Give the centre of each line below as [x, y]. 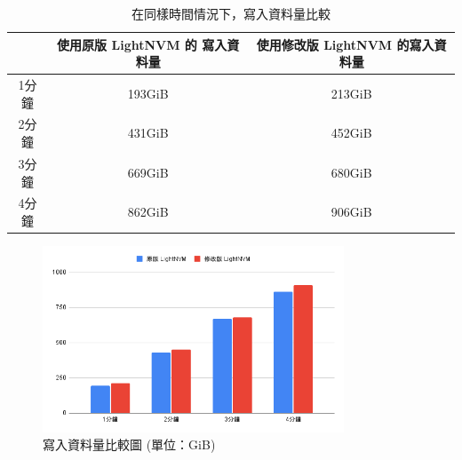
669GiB [148, 172]
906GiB [351, 212]
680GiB [351, 172]
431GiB [148, 133]
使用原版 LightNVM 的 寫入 [142, 44]
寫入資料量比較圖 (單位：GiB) [129, 444]
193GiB [148, 93]
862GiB [148, 212]
